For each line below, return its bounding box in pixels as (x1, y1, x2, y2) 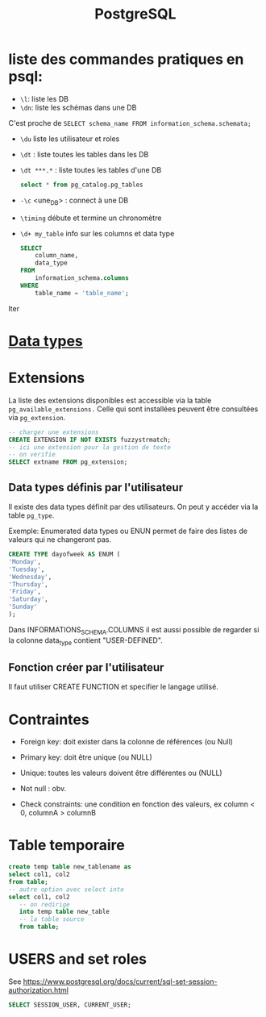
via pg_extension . (8, 412, 66, 422)
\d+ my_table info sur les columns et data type (19, 228, 175, 238)
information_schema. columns (35, 274, 129, 282)
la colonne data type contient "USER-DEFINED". (8, 635, 163, 647)
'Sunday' (8, 602, 38, 611)
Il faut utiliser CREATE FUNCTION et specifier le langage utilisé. (8, 682, 219, 692)
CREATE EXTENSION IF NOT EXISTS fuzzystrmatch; (8, 436, 172, 444)
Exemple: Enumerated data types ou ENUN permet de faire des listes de (8, 526, 248, 536)
